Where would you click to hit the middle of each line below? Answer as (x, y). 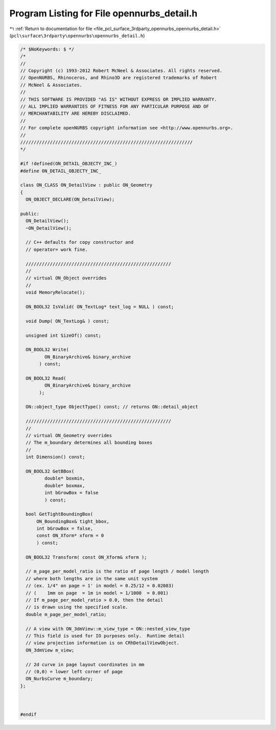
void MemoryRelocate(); (55, 292)
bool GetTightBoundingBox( (60, 514)
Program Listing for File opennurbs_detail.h (103, 13)
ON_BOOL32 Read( (46, 378)
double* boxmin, (65, 478)
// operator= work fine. (57, 249)
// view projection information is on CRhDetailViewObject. (102, 643)
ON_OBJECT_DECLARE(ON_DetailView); (70, 200)
